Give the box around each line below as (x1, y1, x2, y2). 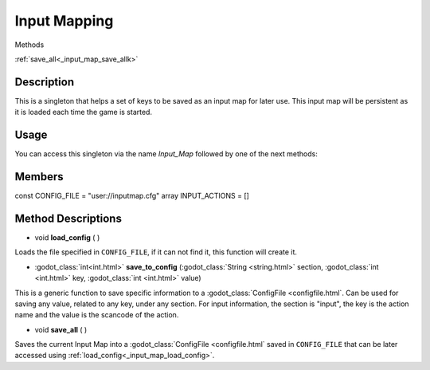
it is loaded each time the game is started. (14, 108, 153, 117)
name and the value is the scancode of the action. (14, 310, 179, 320)
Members (14, 170, 64, 183)
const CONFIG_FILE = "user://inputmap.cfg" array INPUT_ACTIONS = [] (14, 191, 250, 201)
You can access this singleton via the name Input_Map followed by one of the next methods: (14, 149, 318, 159)
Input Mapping (14, 12, 114, 30)
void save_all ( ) (34, 325, 88, 334)
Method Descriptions (14, 211, 123, 225)
